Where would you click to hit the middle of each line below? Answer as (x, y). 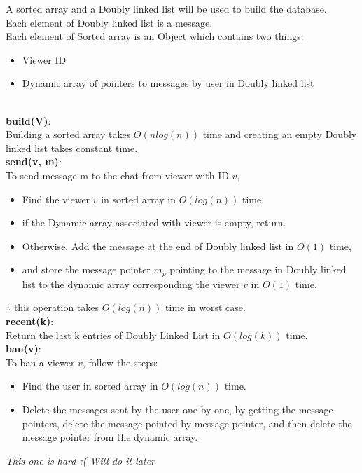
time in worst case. (206, 307)
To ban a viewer (40, 362)
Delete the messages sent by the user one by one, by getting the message (177, 409)
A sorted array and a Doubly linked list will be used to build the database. (166, 8)
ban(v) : (23, 349)
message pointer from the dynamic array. (110, 437)
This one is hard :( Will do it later (80, 460)
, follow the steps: (120, 362)
